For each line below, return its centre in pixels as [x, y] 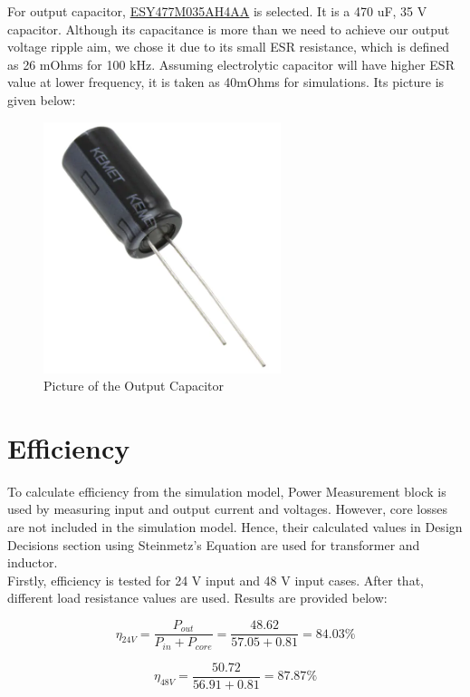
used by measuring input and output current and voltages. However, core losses [227, 509]
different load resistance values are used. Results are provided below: [197, 598]
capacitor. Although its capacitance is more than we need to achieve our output [229, 29]
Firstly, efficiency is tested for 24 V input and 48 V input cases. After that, [216, 580]
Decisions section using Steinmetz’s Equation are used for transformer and [214, 544]
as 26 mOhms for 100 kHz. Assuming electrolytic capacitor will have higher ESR [231, 64]
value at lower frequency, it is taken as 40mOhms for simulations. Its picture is [226, 82]
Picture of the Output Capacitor [134, 386]
